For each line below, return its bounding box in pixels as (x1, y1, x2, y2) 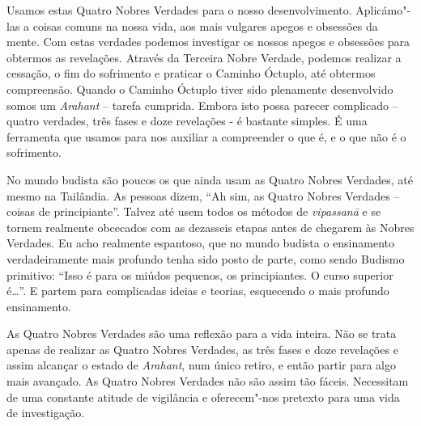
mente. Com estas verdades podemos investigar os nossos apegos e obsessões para (6, 33, 410, 50)
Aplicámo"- (355, 2, 411, 18)
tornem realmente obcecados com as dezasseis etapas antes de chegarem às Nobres (6, 218, 415, 235)
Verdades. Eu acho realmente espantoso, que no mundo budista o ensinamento (6, 234, 394, 251)
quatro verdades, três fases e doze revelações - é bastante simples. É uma (6, 112, 368, 129)
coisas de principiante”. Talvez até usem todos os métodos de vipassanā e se (6, 203, 381, 220)
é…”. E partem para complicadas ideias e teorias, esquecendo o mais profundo (6, 282, 389, 299)
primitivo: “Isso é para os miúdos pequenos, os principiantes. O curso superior (6, 266, 393, 283)
